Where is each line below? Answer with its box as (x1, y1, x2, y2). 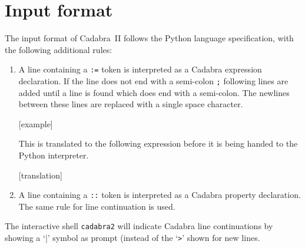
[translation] (18, 168, 62, 181)
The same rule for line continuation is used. (18, 200, 175, 212)
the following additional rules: (5, 43, 112, 55)
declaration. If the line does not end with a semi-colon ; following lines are (18, 74, 289, 87)
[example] (18, 117, 53, 130)
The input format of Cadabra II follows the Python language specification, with (5, 32, 294, 44)
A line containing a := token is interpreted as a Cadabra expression (18, 63, 262, 75)
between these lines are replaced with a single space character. (18, 98, 243, 110)
